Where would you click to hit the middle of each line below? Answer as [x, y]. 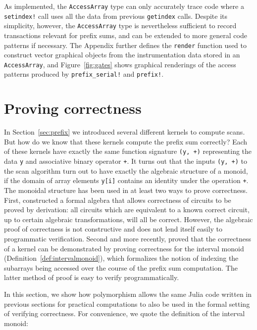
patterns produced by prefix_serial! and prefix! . [84, 74]
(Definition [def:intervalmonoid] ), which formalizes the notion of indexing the [121, 258]
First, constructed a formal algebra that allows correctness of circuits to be [118, 200]
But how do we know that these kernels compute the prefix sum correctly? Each [126, 141]
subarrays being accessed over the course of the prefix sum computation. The [121, 267]
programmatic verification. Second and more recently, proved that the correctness [128, 238]
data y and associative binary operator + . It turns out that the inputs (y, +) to [126, 161]
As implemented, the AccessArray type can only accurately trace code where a [124, 6]
